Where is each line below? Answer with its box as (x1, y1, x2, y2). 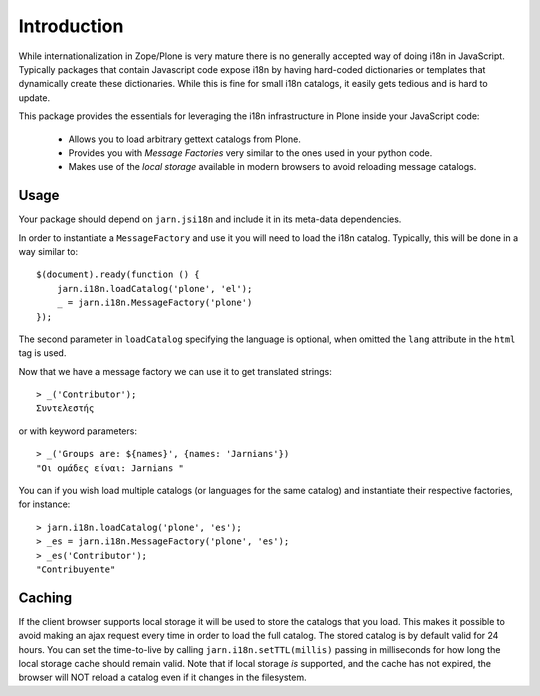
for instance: (18, 498, 71, 510)
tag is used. (18, 347, 67, 359)
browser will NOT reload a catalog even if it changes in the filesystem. (18, 671, 307, 684)
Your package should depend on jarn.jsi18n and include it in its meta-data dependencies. (18, 213, 402, 225)
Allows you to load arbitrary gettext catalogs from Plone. (68, 133, 302, 145)
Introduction (18, 15, 124, 37)
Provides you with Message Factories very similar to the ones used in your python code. (68, 146, 433, 159)
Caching (18, 589, 73, 606)
